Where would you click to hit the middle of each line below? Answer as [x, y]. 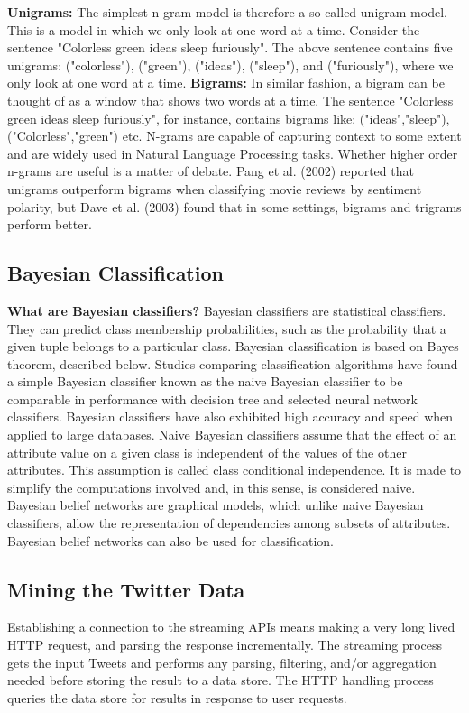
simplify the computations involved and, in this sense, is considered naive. [212, 487]
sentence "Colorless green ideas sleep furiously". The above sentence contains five [230, 47]
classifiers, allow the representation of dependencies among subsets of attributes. [229, 523]
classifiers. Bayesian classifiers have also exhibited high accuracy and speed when [230, 417]
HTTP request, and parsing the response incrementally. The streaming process [225, 645]
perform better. [50, 224]
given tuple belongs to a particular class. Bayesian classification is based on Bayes [233, 346]
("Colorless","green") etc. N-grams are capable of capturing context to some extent [234, 136]
